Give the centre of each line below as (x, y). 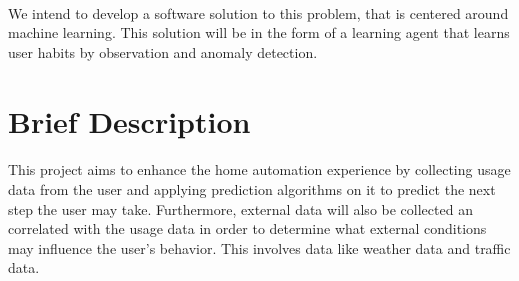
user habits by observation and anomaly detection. (163, 51)
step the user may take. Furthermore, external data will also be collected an (240, 208)
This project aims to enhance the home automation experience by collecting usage (259, 169)
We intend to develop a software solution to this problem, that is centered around (258, 12)
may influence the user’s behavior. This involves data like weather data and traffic (259, 247)
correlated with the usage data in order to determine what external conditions (247, 228)
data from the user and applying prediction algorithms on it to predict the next (252, 188)
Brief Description (129, 120)
